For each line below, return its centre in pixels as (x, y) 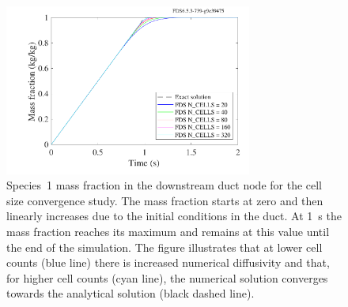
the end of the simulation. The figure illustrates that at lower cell (165, 247)
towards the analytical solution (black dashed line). (130, 293)
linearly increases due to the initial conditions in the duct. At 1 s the (174, 216)
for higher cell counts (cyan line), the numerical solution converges (167, 277)
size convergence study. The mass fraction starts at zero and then (165, 200)
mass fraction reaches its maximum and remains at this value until (168, 232)
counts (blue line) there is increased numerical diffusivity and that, (168, 262)
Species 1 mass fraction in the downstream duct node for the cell (165, 185)
